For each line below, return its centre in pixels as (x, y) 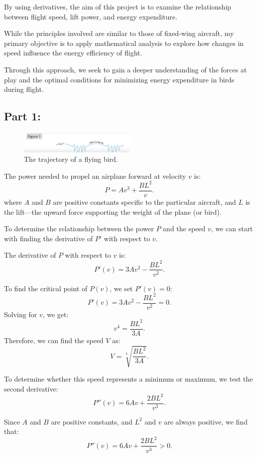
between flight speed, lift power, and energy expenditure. (91, 16)
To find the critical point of (46, 288)
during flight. (24, 89)
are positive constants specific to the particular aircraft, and (144, 202)
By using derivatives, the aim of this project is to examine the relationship (118, 6)
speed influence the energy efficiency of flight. (73, 53)
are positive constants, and (92, 421)
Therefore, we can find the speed (54, 340)
